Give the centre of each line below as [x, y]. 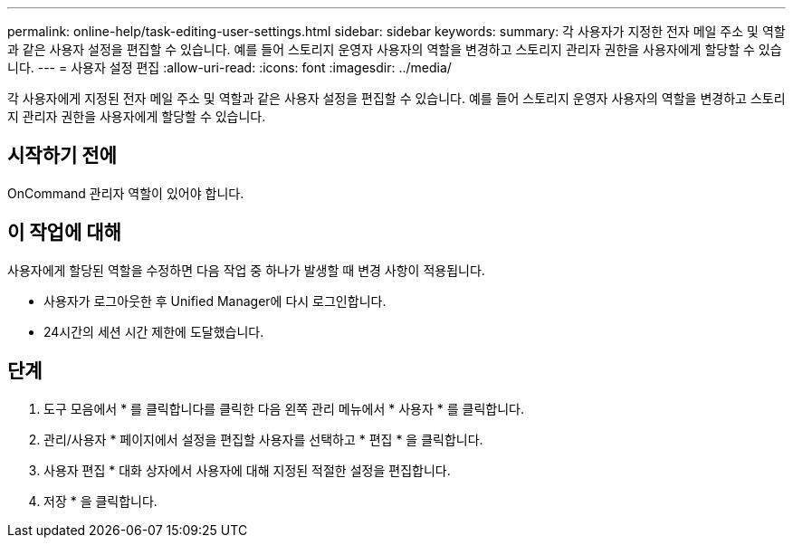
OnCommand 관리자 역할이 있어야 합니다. [126, 193]
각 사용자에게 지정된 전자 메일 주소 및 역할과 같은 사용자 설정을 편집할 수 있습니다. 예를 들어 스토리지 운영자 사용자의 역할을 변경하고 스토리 [396, 98]
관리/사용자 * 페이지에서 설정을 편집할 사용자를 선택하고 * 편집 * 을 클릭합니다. [263, 439]
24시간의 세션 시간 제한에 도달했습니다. [154, 331]
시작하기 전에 [62, 156]
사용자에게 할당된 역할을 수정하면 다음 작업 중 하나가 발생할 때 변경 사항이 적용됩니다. [246, 270]
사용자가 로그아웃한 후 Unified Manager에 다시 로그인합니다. [215, 301]
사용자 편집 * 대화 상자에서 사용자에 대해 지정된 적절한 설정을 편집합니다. [247, 470]
